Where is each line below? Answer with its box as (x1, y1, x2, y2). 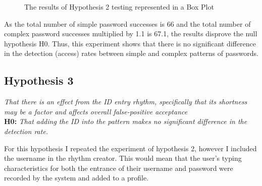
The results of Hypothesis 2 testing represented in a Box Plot (24, 2, 214, 12)
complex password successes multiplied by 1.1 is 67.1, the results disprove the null (4, 28, 257, 39)
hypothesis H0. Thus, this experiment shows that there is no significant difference (4, 38, 256, 48)
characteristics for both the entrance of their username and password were (4, 162, 233, 173)
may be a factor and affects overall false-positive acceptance (4, 106, 188, 116)
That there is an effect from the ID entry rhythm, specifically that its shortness (4, 96, 247, 107)
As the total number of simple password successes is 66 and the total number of (4, 18, 251, 29)
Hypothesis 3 (4, 73, 74, 88)
